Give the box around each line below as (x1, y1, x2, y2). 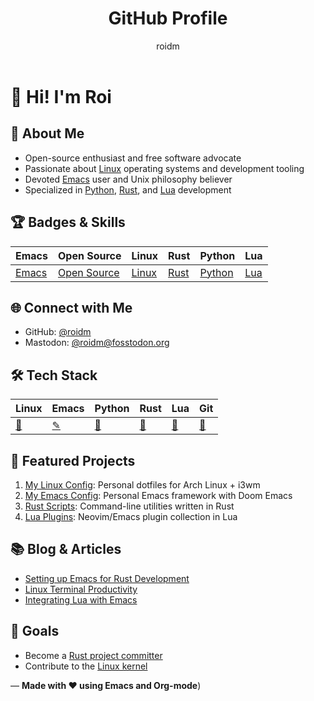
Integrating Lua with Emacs (24, 593, 138, 606)
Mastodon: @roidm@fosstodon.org (24, 337, 170, 349)
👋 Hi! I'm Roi (10, 85, 112, 108)
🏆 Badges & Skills (10, 214, 126, 231)
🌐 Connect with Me (10, 299, 133, 316)
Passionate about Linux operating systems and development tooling (24, 162, 305, 174)
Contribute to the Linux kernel (24, 660, 148, 672)
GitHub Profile (108, 7, 228, 30)
